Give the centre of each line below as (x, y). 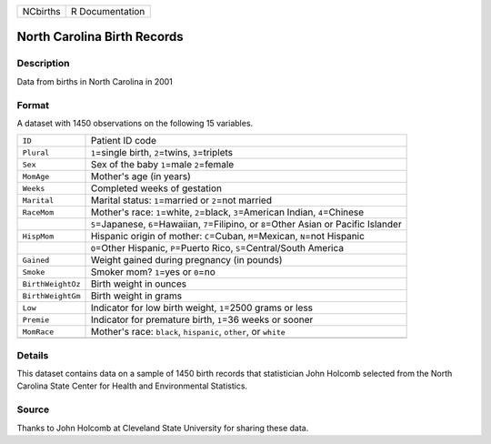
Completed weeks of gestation (156, 188)
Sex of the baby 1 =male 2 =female (162, 165)
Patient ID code (123, 141)
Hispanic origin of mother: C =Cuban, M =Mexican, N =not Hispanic (228, 237)
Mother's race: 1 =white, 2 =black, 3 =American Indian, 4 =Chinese (227, 212)
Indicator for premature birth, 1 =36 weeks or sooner (202, 320)
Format (33, 105)
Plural (36, 152)
